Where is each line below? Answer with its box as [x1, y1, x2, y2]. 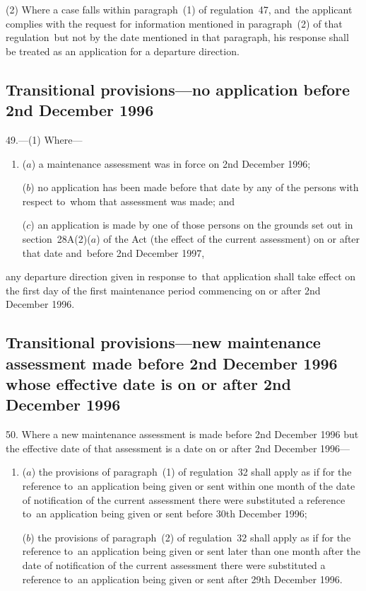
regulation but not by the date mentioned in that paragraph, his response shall [6, 30, 349, 45]
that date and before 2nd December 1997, [22, 245, 205, 260]
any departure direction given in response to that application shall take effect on [6, 269, 356, 284]
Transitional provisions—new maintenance [6, 331, 321, 353]
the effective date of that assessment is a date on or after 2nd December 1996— [6, 440, 350, 455]
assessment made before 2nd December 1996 [6, 352, 338, 374]
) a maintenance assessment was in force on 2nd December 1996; [31, 156, 311, 171]
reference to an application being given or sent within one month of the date [22, 478, 355, 493]
